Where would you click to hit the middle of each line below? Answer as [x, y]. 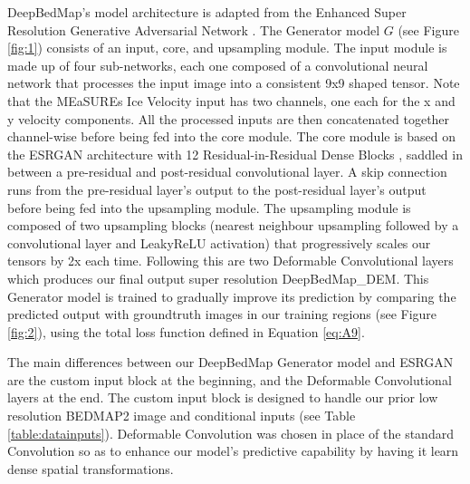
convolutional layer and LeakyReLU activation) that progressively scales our [219, 242]
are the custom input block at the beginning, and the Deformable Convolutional [230, 379]
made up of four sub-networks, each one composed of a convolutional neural [218, 65]
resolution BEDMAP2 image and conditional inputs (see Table [182, 416]
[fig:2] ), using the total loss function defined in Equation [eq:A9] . [186, 331]
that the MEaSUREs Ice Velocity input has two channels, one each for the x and [231, 100]
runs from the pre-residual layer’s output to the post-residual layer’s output [217, 189]
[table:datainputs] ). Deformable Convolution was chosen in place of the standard [230, 433]
